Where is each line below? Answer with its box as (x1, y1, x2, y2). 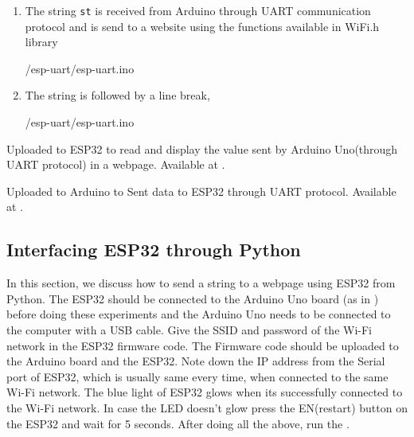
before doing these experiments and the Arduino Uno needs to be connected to (6, 306, 391, 322)
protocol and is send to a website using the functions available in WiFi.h (25, 18, 380, 34)
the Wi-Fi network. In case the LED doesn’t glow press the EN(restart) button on (6, 399, 408, 416)
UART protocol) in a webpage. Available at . (6, 156, 225, 173)
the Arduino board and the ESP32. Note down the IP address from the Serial (6, 353, 385, 369)
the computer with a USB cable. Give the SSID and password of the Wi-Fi (6, 321, 373, 338)
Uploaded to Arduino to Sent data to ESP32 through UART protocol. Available (6, 182, 396, 199)
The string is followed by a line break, (25, 87, 210, 103)
